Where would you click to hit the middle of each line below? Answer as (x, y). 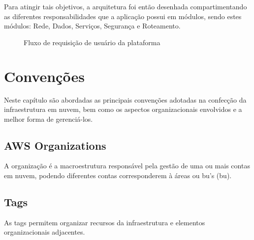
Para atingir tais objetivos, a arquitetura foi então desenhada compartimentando (126, 6)
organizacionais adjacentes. (45, 232)
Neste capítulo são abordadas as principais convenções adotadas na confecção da (125, 99)
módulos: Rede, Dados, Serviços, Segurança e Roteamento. (92, 26)
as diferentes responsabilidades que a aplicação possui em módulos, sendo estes (123, 16)
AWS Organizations (55, 145)
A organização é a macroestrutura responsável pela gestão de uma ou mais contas (127, 166)
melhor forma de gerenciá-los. (48, 119)
